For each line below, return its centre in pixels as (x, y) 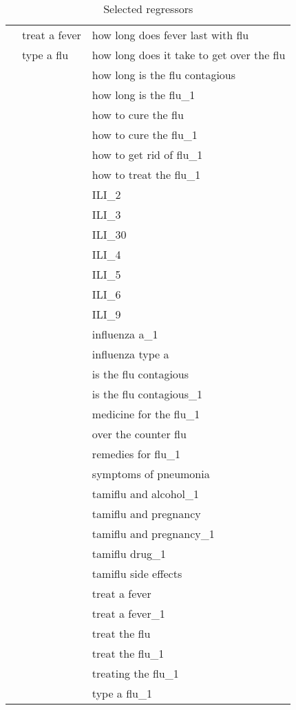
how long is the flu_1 (144, 95)
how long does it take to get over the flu (189, 55)
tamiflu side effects (137, 573)
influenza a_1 (125, 334)
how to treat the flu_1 (146, 174)
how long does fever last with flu (170, 35)
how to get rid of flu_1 (147, 154)
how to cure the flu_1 (145, 135)
